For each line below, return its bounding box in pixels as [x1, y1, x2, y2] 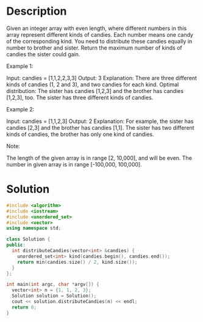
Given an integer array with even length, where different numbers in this [6, 24, 187, 32]
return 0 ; [12, 304, 37, 310]
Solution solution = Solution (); [12, 293, 97, 299]
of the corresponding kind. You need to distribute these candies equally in [6, 37, 193, 45]
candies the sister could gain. [6, 50, 80, 58]
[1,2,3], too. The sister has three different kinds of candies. [6, 94, 154, 101]
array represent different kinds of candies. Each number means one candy [6, 31, 194, 38]
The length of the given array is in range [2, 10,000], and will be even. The [6, 154, 192, 162]
